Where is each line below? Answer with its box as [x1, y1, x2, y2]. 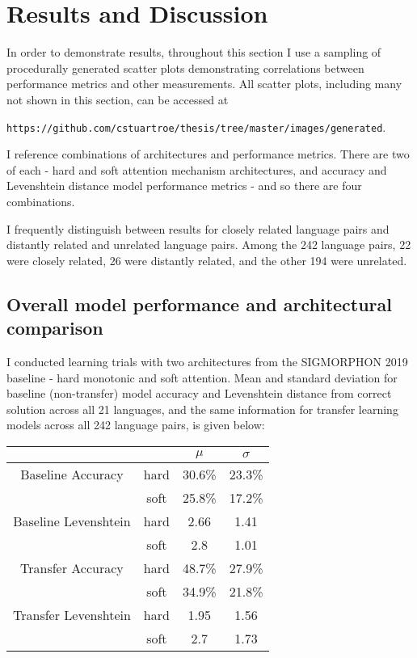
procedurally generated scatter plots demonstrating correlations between [6, 59, 364, 76]
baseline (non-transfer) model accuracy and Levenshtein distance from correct [6, 385, 392, 402]
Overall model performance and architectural [6, 291, 393, 316]
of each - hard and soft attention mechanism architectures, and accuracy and [6, 161, 387, 178]
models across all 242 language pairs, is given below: [6, 416, 265, 433]
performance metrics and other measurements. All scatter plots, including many [6, 75, 402, 92]
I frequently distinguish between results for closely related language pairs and [6, 220, 390, 237]
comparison [6, 315, 103, 340]
